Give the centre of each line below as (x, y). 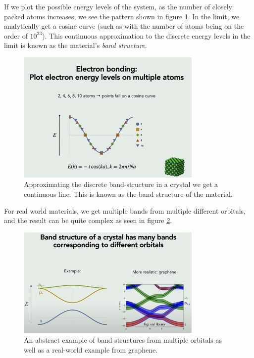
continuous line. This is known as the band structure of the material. (128, 194)
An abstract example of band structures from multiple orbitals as (123, 340)
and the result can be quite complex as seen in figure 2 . (88, 220)
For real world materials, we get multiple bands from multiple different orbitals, (125, 210)
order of (16, 35)
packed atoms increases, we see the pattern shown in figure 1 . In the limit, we (122, 16)
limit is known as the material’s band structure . (76, 45)
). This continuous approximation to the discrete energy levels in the (146, 35)
